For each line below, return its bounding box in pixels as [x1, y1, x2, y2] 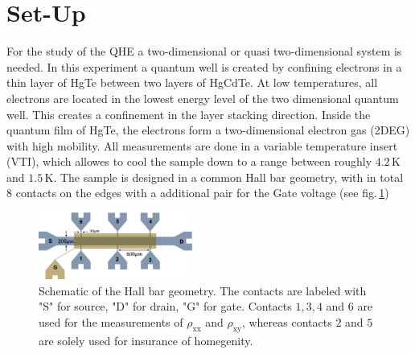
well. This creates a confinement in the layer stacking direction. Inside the [6, 105, 371, 122]
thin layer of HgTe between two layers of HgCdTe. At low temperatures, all [6, 74, 378, 91]
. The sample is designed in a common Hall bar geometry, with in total [53, 168, 404, 185]
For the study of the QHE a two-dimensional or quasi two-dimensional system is [6, 43, 402, 60]
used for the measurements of [39, 313, 183, 330]
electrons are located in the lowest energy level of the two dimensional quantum [6, 89, 399, 106]
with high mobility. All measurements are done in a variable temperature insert [6, 137, 398, 154]
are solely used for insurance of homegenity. [39, 331, 253, 348]
